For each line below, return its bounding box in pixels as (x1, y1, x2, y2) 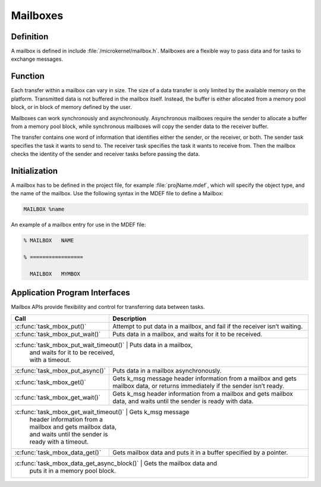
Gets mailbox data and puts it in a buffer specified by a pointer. (112, 448, 288, 457)
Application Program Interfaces (11, 288, 130, 298)
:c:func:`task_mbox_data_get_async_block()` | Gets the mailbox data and (14, 459, 218, 467)
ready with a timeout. (29, 438, 89, 446)
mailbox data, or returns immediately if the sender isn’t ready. (112, 382, 285, 390)
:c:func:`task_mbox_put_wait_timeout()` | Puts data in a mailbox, (14, 341, 193, 349)
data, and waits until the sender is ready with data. (112, 397, 254, 405)
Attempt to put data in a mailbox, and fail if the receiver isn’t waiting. (112, 322, 303, 330)
